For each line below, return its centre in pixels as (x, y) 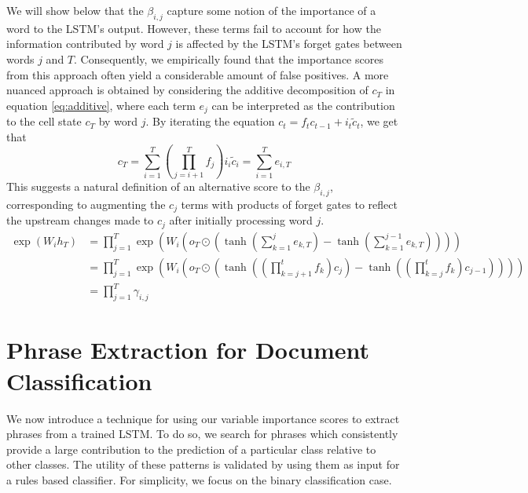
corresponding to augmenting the (86, 204)
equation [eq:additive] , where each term (101, 105)
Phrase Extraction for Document (188, 350)
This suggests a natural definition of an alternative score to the (158, 186)
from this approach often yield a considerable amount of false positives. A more (198, 74)
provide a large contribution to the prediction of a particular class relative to (191, 449)
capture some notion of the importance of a (271, 10)
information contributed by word (85, 44)
